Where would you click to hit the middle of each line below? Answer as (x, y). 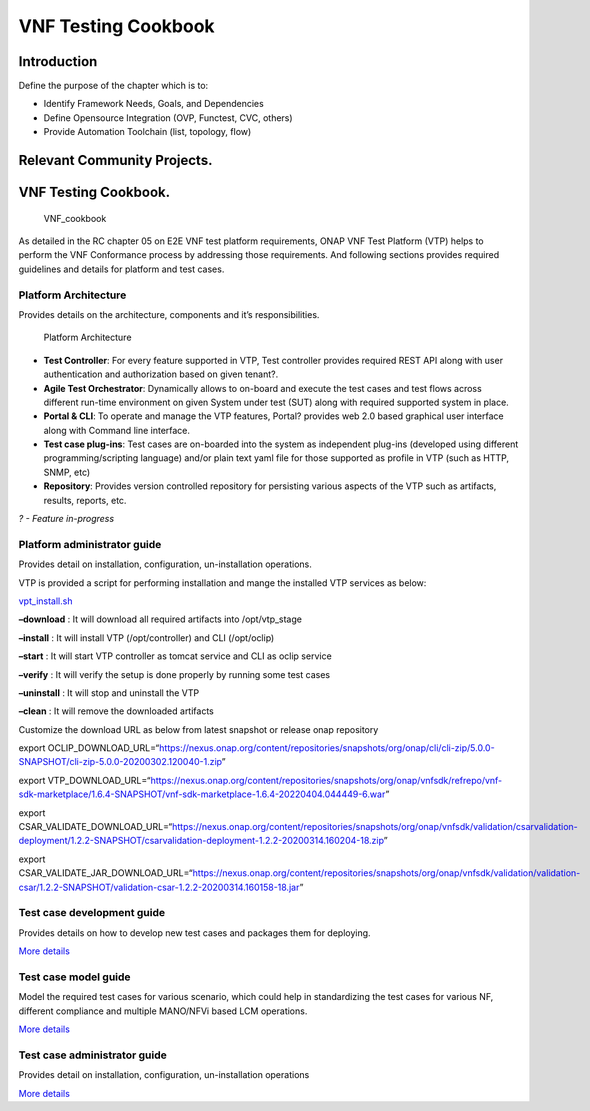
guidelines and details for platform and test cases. (121, 269)
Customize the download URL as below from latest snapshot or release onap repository (198, 729)
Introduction (58, 61)
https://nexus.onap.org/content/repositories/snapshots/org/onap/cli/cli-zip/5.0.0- (326, 748)
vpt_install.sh (45, 601)
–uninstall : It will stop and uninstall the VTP (109, 692)
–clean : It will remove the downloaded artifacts (116, 711)
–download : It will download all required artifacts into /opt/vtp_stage (160, 619)
